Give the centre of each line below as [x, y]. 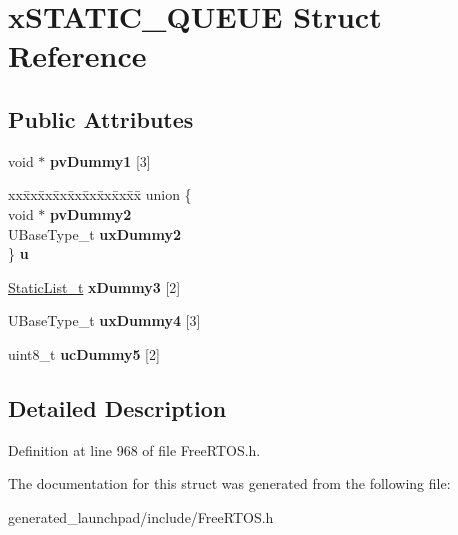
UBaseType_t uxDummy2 [94, 233]
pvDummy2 [91, 213]
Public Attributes [101, 118]
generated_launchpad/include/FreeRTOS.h [141, 516]
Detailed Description [117, 407]
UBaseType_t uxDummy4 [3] [104, 320]
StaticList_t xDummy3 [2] [94, 286]
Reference [77, 55]
